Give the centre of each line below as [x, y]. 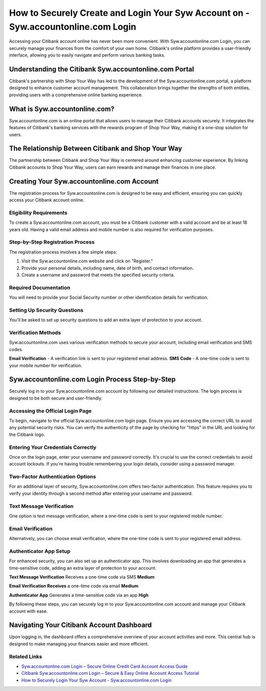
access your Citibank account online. [47, 200]
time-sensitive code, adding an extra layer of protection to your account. [83, 568]
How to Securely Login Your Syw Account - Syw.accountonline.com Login [97, 680]
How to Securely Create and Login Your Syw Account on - [129, 13]
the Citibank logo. [27, 435]
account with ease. [28, 611]
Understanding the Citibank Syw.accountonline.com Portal [101, 69]
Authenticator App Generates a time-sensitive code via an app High [79, 595]
